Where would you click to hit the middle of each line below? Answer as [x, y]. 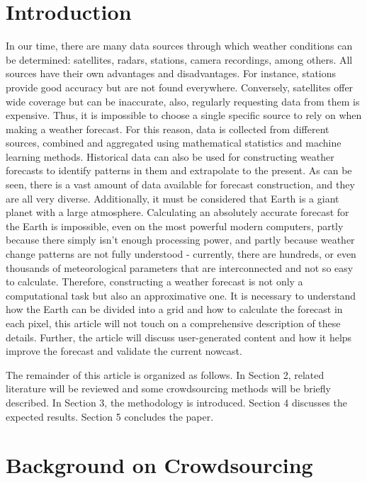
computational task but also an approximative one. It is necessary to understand [181, 295]
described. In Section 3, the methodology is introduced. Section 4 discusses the [176, 402]
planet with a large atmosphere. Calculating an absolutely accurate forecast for [177, 212]
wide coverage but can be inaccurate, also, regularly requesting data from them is [183, 101]
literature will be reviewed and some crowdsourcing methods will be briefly [168, 388]
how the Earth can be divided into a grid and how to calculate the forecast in [174, 309]
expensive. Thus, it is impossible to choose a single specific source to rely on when [184, 115]
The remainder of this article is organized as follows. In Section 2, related [165, 374]
